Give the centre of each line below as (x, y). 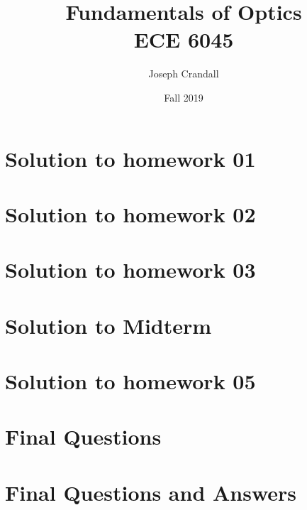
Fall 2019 (184, 97)
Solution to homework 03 (130, 270)
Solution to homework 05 (130, 381)
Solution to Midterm (108, 325)
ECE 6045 (184, 39)
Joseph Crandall (184, 74)
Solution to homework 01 (130, 158)
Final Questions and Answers (151, 492)
